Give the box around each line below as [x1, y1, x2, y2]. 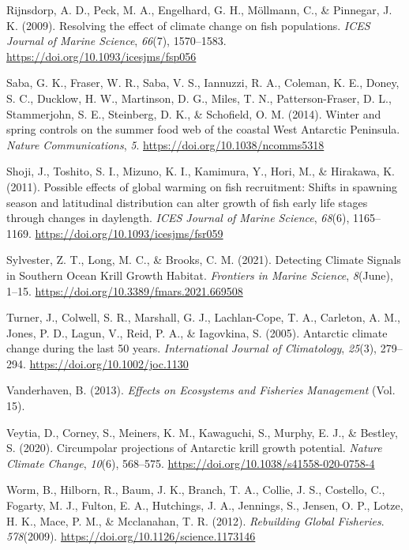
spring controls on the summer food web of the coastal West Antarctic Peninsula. [6, 121, 400, 137]
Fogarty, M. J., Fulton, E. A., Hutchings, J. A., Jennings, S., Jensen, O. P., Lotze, [6, 497, 403, 514]
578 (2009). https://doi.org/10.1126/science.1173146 [6, 528, 256, 544]
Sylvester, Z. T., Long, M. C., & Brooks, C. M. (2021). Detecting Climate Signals [6, 251, 401, 268]
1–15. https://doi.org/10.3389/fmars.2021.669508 [6, 282, 243, 299]
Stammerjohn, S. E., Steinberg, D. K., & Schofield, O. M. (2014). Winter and [6, 105, 381, 122]
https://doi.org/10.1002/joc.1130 [29, 355, 189, 371]
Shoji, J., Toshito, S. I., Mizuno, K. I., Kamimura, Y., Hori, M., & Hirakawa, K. [6, 163, 396, 179]
